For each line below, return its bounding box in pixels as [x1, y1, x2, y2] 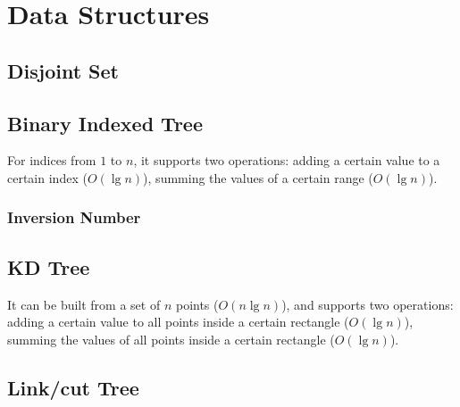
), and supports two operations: [281, 295, 454, 313]
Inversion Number [7, 206, 141, 228]
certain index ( [7, 168, 88, 187]
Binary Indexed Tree [7, 109, 203, 137]
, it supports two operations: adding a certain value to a [133, 151, 440, 170]
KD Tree [7, 253, 90, 280]
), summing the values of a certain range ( [143, 168, 373, 187]
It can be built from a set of [7, 295, 161, 313]
